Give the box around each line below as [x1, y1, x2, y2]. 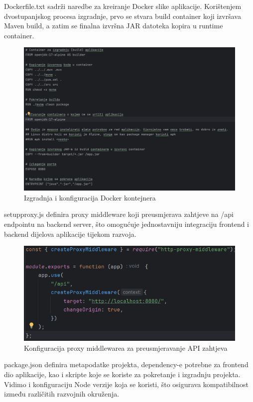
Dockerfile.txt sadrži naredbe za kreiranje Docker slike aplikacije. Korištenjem [4, 1, 242, 11]
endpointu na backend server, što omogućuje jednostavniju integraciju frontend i [4, 218, 249, 229]
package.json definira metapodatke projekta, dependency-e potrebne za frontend [4, 359, 249, 370]
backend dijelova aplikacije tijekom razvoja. [4, 228, 136, 239]
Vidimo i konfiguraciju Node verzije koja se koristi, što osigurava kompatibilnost [4, 379, 249, 389]
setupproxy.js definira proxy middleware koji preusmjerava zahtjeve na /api [4, 209, 234, 219]
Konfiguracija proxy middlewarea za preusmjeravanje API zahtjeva [24, 342, 228, 353]
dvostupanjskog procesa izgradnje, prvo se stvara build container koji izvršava [4, 10, 241, 21]
